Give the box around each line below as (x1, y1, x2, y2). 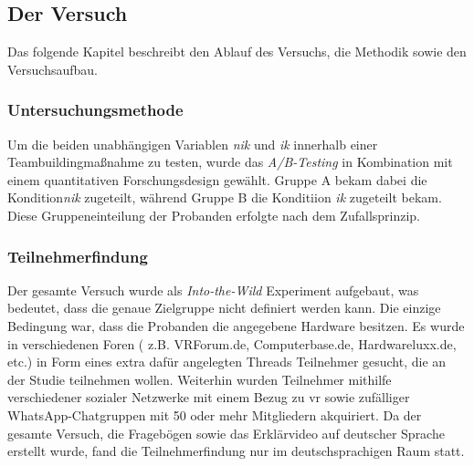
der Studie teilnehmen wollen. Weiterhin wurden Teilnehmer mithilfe (7, 369, 392, 388)
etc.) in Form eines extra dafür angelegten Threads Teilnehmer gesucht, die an (7, 352, 447, 371)
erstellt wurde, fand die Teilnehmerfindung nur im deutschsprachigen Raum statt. (7, 441, 465, 461)
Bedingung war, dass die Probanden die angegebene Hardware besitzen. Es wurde (7, 316, 465, 335)
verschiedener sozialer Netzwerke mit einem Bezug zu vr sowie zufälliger (7, 388, 410, 407)
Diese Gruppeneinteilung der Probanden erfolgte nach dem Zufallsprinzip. (7, 205, 421, 224)
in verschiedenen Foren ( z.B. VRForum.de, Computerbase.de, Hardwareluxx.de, (7, 334, 457, 353)
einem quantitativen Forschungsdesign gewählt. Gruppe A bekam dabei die (7, 170, 427, 189)
